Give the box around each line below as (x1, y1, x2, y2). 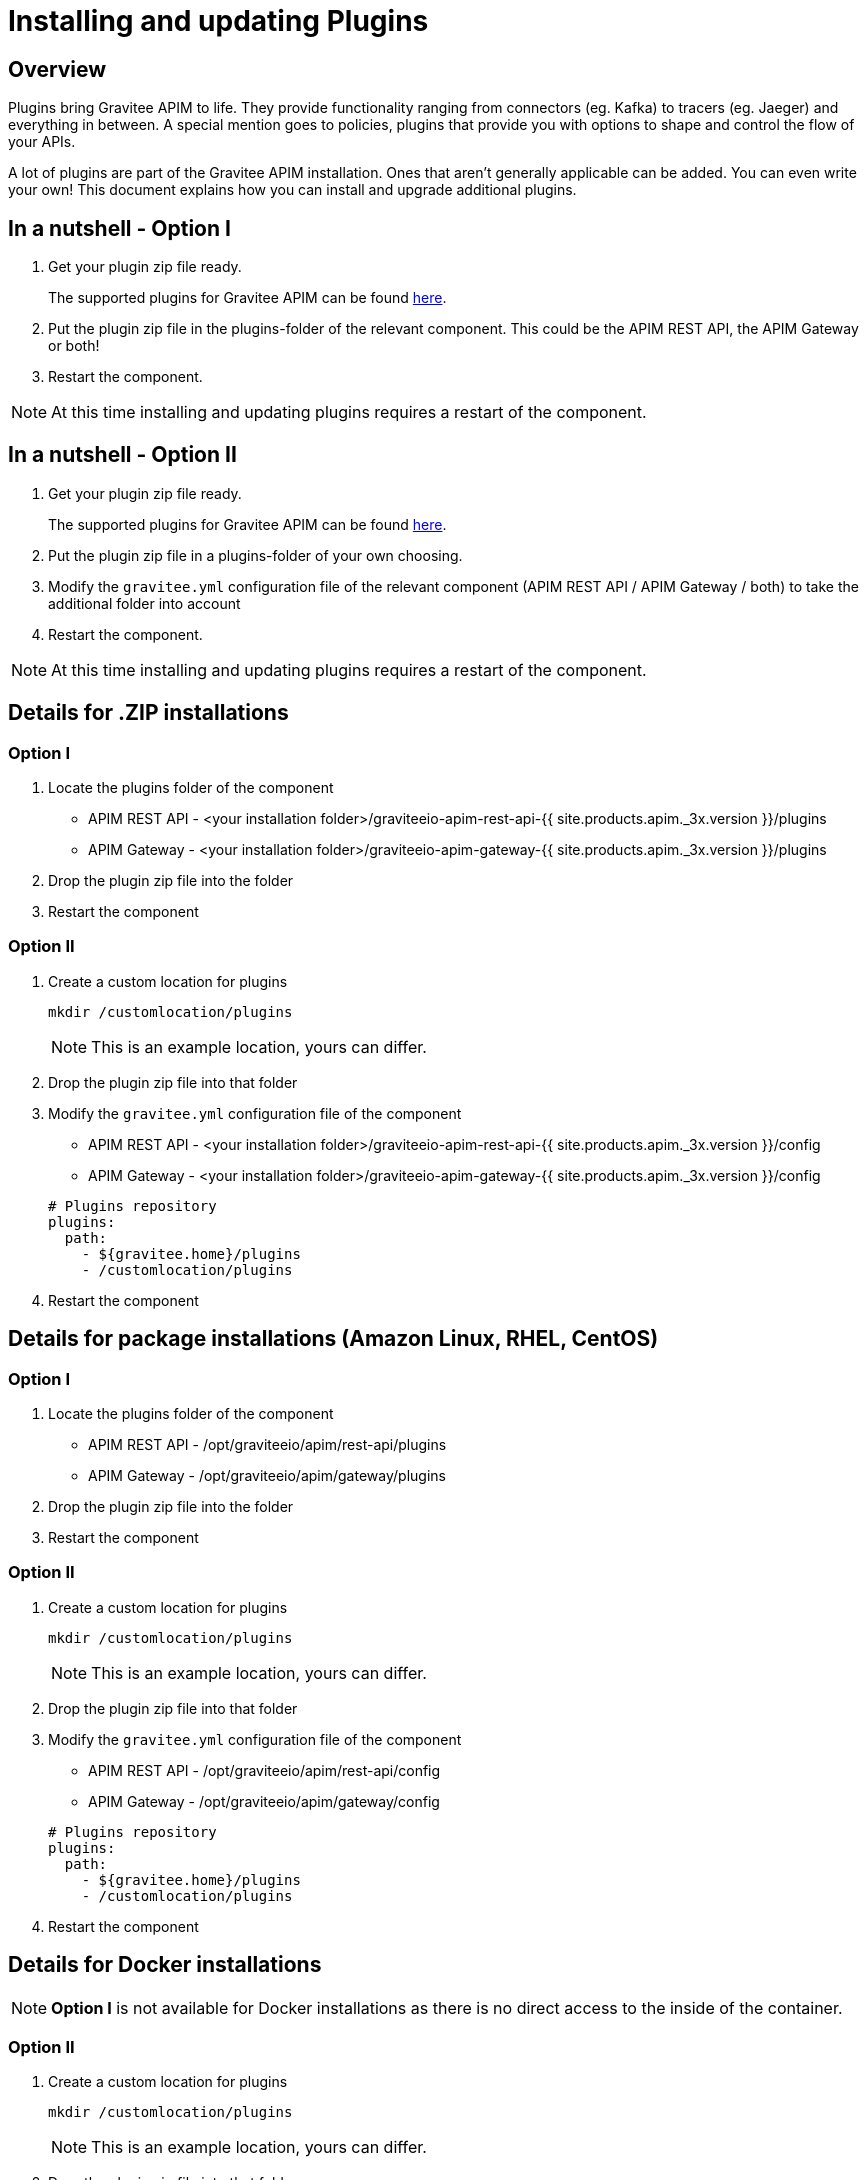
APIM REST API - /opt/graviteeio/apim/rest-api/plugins (88, 1436, 447, 1454)
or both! (48, 337, 100, 355)
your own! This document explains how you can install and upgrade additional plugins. (8, 181, 577, 199)
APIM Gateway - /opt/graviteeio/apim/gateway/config (88, 1792, 440, 1810)
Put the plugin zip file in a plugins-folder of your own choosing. (48, 546, 463, 564)
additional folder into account (48, 594, 241, 612)
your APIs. (8, 133, 76, 151)
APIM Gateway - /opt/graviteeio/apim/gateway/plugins (88, 1467, 446, 1485)
